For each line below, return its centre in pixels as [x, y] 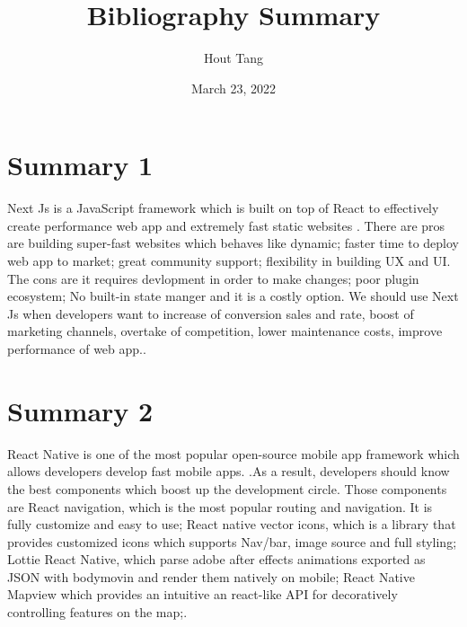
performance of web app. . [77, 349]
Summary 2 [80, 410]
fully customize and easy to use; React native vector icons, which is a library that [232, 524]
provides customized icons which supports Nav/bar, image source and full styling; [232, 541]
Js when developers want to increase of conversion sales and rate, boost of [211, 313]
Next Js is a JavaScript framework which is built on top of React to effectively [223, 208]
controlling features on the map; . [97, 612]
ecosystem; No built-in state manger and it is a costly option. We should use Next [233, 296]
